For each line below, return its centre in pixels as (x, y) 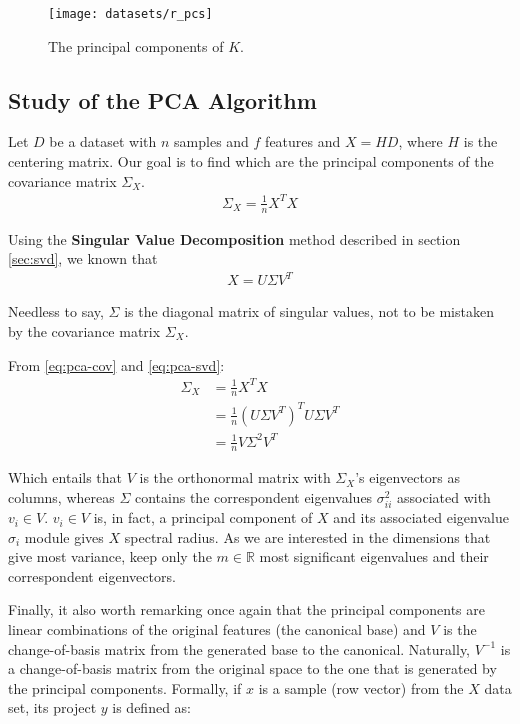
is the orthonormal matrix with (235, 477)
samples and (211, 141)
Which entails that (65, 477)
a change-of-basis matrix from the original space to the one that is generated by (252, 668)
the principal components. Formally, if (125, 687)
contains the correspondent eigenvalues (253, 496)
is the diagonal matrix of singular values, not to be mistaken (309, 311)
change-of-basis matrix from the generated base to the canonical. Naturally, (239, 648)
